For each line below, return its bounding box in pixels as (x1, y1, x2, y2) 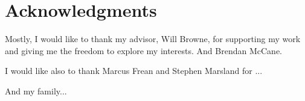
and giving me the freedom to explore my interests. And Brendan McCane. (5, 44, 282, 57)
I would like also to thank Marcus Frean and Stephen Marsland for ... (5, 64, 263, 77)
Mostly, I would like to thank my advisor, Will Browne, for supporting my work (5, 32, 301, 45)
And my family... (5, 84, 67, 97)
